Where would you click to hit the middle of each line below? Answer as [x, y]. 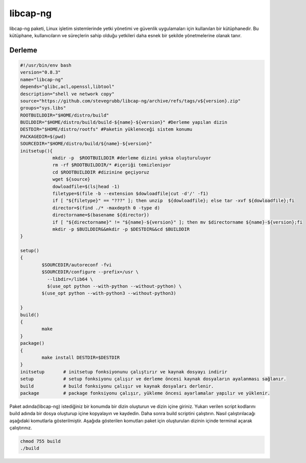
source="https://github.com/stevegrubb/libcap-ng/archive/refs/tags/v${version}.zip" [130, 101]
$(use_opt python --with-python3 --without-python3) [109, 293]
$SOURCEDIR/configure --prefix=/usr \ [90, 272]
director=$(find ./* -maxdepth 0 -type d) [106, 208]
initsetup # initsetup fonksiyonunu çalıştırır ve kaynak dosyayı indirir [124, 372]
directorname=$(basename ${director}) [101, 215]
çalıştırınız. [21, 428]
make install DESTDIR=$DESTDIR [81, 357]
